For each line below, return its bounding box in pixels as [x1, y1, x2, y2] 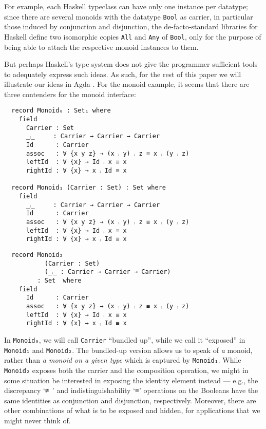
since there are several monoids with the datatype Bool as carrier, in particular [4, 11, 253, 22]
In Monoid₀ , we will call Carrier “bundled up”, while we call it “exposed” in [4, 334, 245, 345]
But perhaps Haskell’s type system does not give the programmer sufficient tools [4, 59, 258, 69]
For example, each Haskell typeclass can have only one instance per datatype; [4, 1, 248, 11]
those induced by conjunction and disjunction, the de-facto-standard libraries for [4, 21, 258, 32]
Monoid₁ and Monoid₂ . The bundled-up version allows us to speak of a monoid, [4, 344, 253, 355]
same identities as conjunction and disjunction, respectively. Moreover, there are [4, 395, 256, 405]
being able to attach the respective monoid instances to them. [4, 41, 199, 52]
